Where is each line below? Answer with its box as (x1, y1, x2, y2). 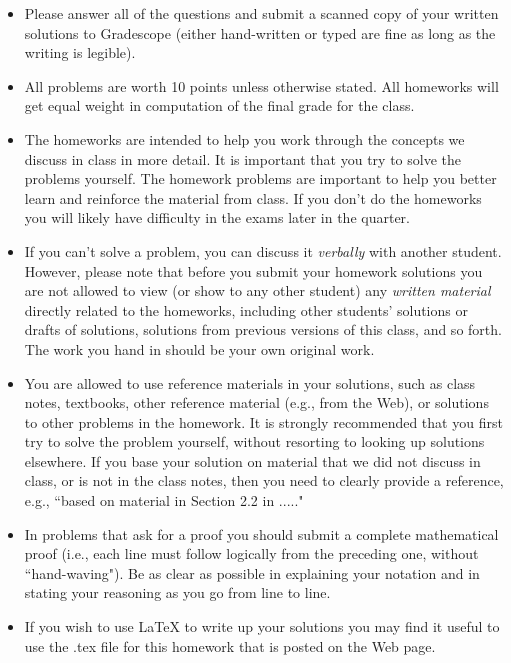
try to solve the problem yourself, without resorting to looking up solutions (24, 431, 485, 452)
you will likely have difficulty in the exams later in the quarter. (24, 207, 410, 228)
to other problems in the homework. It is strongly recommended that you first (24, 411, 503, 432)
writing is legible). (24, 42, 136, 63)
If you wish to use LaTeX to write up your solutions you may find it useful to (24, 616, 500, 637)
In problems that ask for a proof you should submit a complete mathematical (24, 523, 499, 544)
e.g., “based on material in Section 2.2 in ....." (24, 490, 304, 511)
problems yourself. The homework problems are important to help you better (24, 168, 497, 189)
